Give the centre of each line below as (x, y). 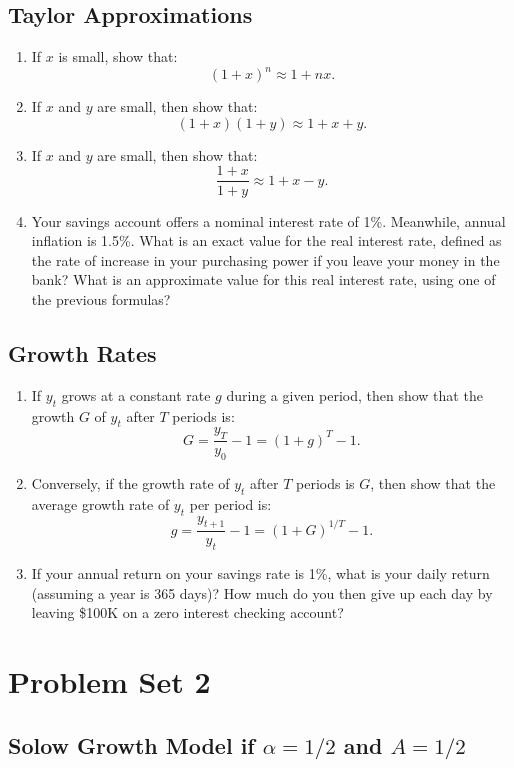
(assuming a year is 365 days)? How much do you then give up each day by (262, 592)
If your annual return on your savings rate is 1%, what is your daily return (260, 573)
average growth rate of (100, 503)
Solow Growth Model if (131, 744)
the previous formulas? (101, 298)
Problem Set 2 (109, 681)
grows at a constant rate (136, 394)
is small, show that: (118, 56)
